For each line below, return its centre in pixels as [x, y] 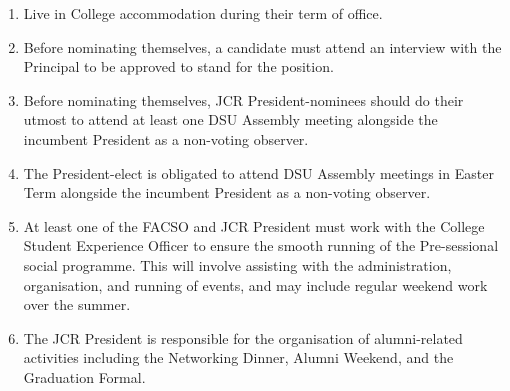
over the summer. [77, 304]
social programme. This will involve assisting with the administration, [237, 264]
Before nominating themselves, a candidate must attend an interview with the [262, 46]
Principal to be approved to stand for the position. [178, 66]
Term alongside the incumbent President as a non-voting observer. [227, 192]
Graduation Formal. [84, 376]
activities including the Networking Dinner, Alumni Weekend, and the [238, 357]
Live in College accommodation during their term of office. [203, 13]
